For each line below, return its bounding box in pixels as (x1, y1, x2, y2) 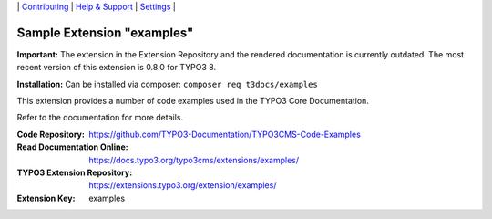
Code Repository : (16, 129, 86, 140)
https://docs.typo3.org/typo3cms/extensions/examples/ (88, 154, 300, 165)
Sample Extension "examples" (16, 25, 194, 40)
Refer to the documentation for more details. (16, 112, 184, 123)
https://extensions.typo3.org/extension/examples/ (88, 180, 277, 191)
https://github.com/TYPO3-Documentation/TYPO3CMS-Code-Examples (88, 129, 362, 140)
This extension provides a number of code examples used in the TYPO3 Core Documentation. (16, 96, 369, 107)
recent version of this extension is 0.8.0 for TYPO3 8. (16, 62, 217, 73)
